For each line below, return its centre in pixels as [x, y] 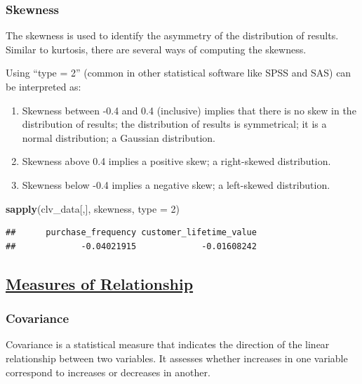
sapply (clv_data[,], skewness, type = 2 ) [93, 208]
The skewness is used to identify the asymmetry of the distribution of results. [172, 35]
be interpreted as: [43, 86]
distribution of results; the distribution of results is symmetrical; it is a [174, 124]
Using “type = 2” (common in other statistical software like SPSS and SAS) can [179, 73]
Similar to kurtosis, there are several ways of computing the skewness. [156, 49]
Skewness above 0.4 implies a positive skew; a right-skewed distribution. [176, 161]
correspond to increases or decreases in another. [108, 372]
